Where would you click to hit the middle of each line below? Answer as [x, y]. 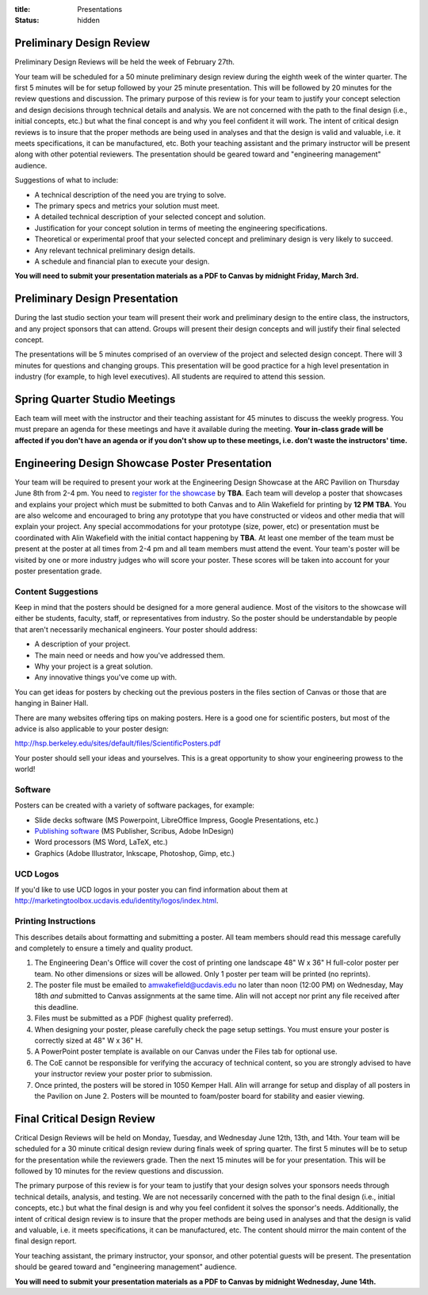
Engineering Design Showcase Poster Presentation [143, 463]
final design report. [46, 1241]
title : [23, 9]
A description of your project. [82, 644]
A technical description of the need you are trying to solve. [130, 195]
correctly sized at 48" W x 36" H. [88, 1041]
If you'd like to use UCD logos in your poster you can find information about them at [151, 889]
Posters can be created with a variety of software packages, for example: [135, 805]
